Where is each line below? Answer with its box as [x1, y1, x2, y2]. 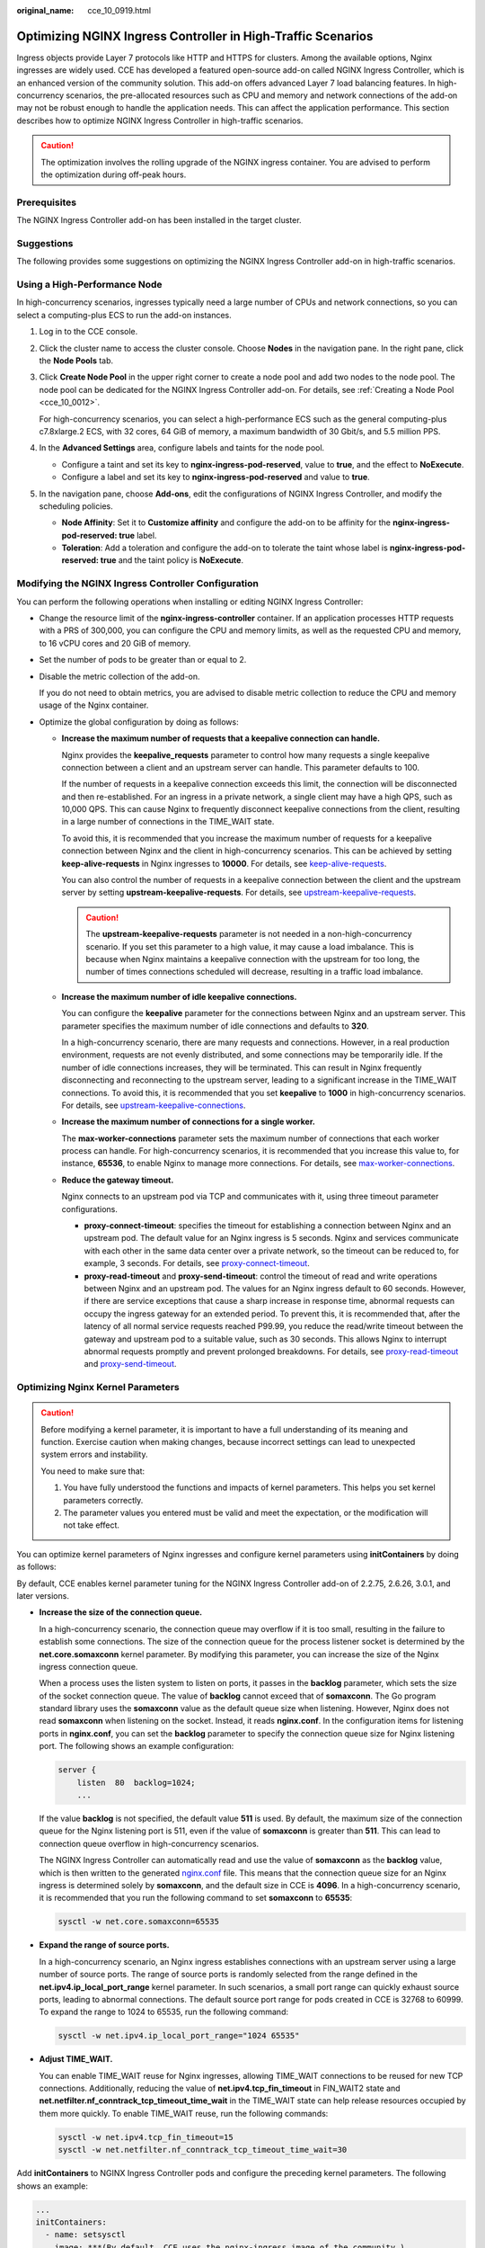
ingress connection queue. [39, 1661, 138, 1672]
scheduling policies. [39, 500, 113, 512]
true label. [118, 530, 157, 540]
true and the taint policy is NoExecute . [100, 555, 244, 566]
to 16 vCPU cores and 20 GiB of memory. [39, 638, 191, 648]
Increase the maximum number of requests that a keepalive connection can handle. [61, 733, 381, 744]
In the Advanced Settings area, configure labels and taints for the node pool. [39, 442, 325, 453]
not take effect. [63, 1520, 120, 1530]
